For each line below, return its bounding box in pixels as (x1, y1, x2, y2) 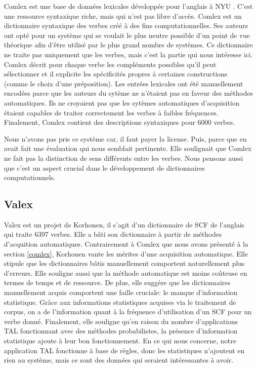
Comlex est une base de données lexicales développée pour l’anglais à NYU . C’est (4, 1, 253, 11)
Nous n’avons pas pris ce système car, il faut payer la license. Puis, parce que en (4, 133, 247, 144)
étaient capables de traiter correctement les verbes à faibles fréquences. (4, 107, 218, 117)
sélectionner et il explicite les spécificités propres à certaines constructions (4, 69, 227, 79)
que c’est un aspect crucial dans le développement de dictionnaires (4, 162, 205, 173)
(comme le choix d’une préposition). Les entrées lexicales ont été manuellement (4, 78, 243, 88)
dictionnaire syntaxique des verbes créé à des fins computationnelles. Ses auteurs (4, 20, 248, 31)
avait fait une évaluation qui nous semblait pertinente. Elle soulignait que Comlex (4, 143, 252, 153)
